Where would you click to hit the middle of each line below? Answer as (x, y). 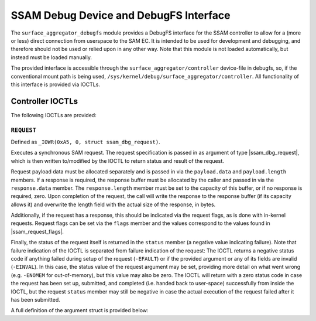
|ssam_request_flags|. (37, 231)
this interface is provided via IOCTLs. (56, 84)
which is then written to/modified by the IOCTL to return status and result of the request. (118, 160)
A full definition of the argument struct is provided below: (80, 310)
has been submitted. (36, 299)
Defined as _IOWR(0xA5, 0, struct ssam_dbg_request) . (85, 142)
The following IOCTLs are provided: (54, 115)
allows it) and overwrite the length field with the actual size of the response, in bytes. (113, 204)
